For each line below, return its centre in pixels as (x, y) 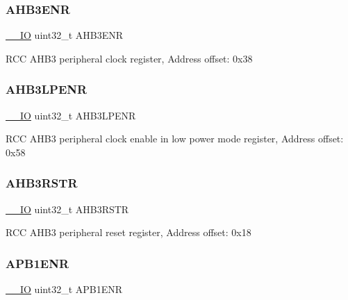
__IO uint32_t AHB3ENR (64, 35)
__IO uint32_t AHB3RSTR (67, 209)
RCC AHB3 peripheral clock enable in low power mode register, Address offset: (175, 139)
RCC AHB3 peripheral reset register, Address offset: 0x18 (129, 232)
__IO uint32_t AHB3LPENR (71, 115)
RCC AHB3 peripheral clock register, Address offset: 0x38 (129, 58)
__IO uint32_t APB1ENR (64, 289)
